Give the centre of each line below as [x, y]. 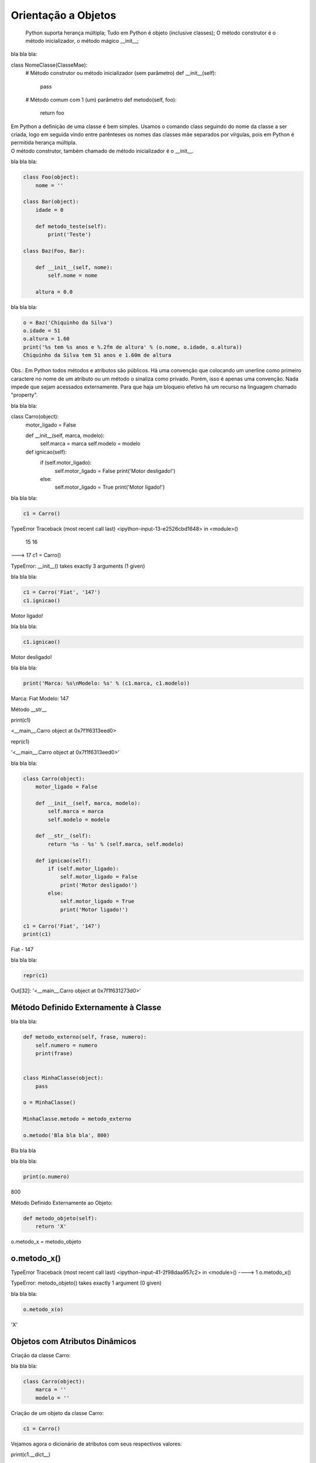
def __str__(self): [63, 836]
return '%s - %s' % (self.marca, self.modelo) [116, 844]
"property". [24, 395]
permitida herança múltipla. [44, 143]
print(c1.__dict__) [31, 1455]
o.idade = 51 [42, 331]
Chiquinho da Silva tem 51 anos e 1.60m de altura [97, 355]
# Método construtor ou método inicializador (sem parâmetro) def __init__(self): [121, 73]
